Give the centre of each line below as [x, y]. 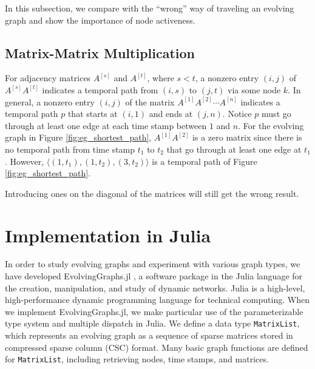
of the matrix [150, 101]
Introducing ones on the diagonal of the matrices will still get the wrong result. [152, 193]
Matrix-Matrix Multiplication [100, 52]
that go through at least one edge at [234, 149]
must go [276, 114]
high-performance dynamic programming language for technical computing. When [157, 300]
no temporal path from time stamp [70, 149]
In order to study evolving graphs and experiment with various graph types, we [153, 264]
